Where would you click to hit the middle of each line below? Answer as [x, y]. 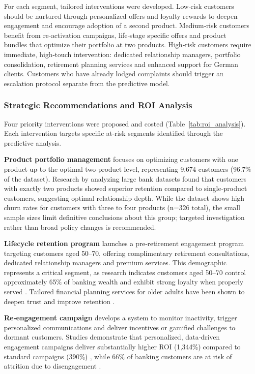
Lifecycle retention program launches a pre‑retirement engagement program [124, 243]
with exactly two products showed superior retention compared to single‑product [126, 188]
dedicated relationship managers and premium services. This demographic [115, 263]
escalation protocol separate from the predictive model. [87, 83]
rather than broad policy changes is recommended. [80, 227]
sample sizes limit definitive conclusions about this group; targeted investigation [124, 217]
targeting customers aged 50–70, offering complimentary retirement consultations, [127, 253]
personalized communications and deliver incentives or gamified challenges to [120, 327]
